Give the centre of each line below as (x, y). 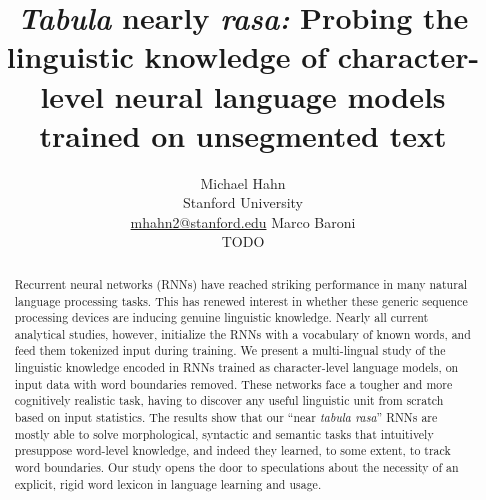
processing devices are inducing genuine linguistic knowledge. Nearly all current (221, 317)
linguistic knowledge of (167, 56)
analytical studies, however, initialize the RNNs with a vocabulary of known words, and (242, 333)
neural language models (280, 95)
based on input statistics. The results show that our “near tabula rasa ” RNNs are (226, 417)
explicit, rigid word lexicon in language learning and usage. (168, 483)
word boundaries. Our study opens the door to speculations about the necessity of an (236, 467)
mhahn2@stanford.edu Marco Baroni (243, 221)
